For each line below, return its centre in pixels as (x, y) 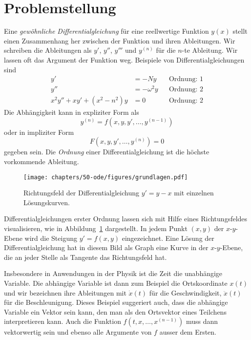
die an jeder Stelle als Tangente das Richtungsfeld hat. (85, 257)
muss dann (202, 321)
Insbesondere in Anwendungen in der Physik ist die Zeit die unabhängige (113, 273)
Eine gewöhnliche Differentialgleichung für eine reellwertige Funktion (106, 31)
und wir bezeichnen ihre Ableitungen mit (65, 292)
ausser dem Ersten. (188, 332)
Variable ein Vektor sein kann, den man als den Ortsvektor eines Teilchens (115, 311)
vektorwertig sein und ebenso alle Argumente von (78, 332)
